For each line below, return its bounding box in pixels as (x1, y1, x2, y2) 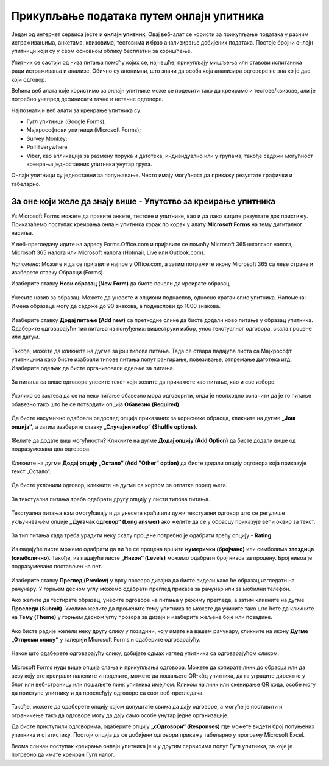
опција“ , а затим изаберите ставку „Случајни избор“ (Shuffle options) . (11, 423, 197, 430)
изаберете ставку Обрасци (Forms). (11, 269, 105, 276)
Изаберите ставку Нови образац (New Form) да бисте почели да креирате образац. (11, 280, 232, 287)
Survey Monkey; (26, 135, 68, 142)
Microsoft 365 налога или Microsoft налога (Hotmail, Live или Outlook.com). (11, 249, 205, 256)
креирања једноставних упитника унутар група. (26, 160, 152, 168)
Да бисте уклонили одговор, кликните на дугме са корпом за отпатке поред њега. (11, 482, 228, 489)
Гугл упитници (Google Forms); (26, 118, 107, 125)
